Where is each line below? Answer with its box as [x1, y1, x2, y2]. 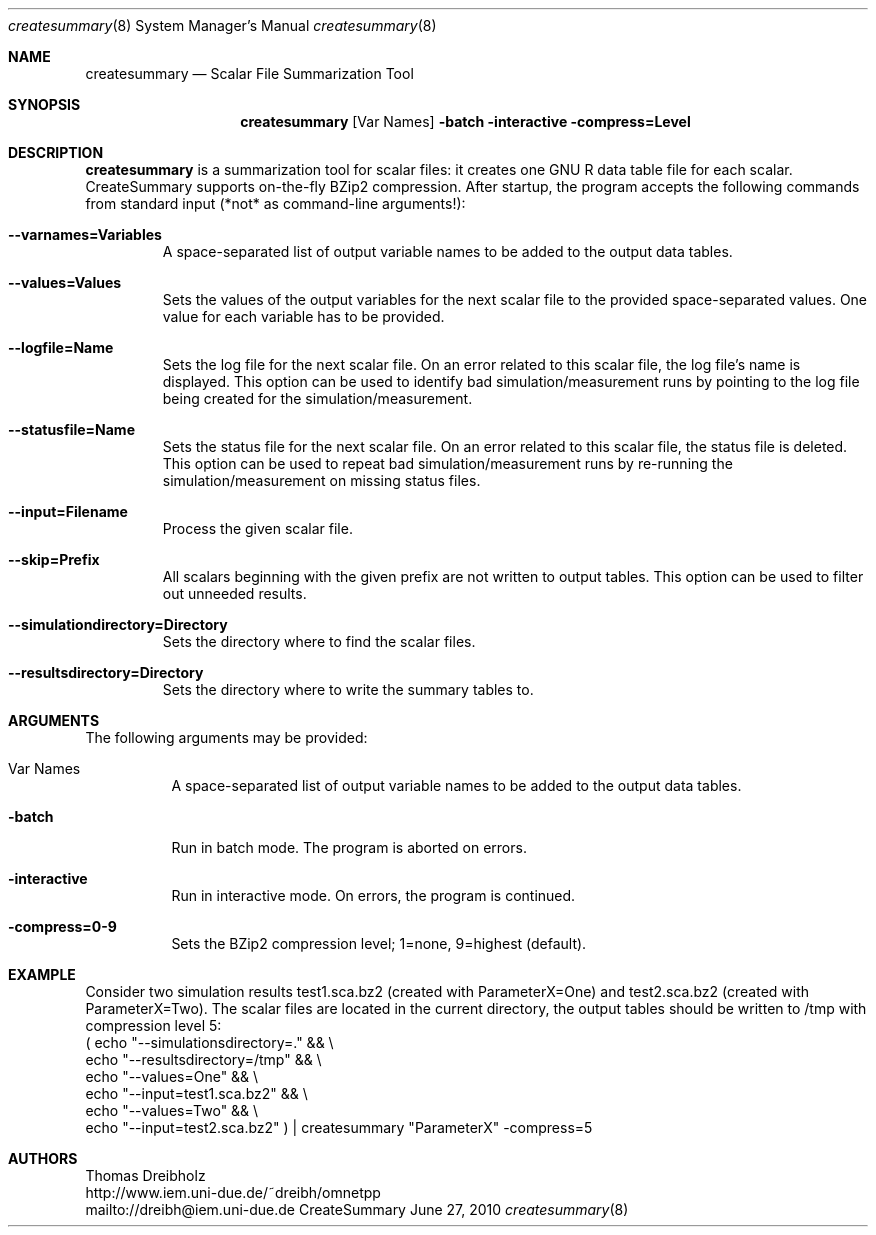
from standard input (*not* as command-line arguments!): [85, 195, 466, 212]
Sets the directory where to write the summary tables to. [162, 681, 534, 698]
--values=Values [8, 274, 122, 291]
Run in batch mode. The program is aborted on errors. [171, 839, 527, 856]
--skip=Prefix [8, 551, 100, 568]
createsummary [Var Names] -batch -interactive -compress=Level [240, 113, 691, 130]
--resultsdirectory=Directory [8, 664, 204, 681]
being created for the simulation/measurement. [162, 390, 473, 407]
